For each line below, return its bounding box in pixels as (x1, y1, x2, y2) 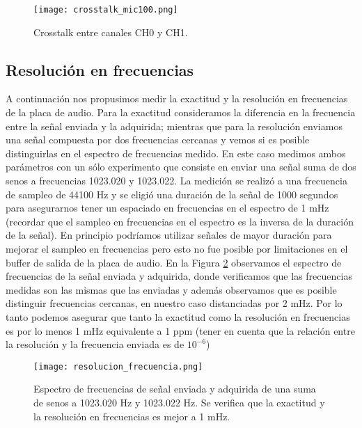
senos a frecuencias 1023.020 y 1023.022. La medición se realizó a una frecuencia (6, 173, 347, 188)
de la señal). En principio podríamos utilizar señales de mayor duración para (6, 228, 332, 242)
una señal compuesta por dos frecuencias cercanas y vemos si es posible (6, 132, 310, 147)
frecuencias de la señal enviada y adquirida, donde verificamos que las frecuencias (6, 269, 352, 283)
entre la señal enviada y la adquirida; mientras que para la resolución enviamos (6, 118, 343, 133)
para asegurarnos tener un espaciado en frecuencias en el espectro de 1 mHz (6, 200, 329, 215)
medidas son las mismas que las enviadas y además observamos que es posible (6, 282, 337, 296)
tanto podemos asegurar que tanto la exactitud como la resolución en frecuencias (6, 309, 350, 324)
